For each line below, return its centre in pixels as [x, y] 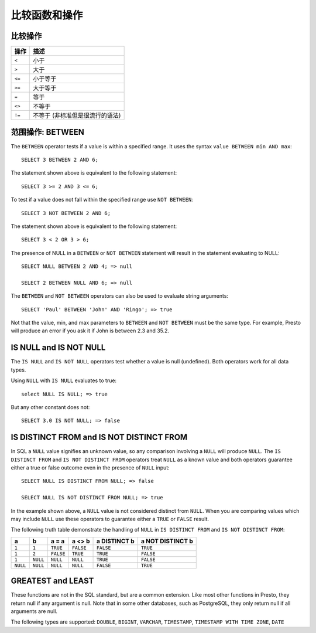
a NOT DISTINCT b [167, 541]
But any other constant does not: [50, 407]
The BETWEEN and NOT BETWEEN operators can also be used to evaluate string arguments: [119, 296]
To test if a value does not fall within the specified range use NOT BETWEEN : [102, 200]
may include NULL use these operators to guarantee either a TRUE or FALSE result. [110, 519]
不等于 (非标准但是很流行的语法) [77, 115]
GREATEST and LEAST [52, 581]
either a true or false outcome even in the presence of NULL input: [90, 467]
